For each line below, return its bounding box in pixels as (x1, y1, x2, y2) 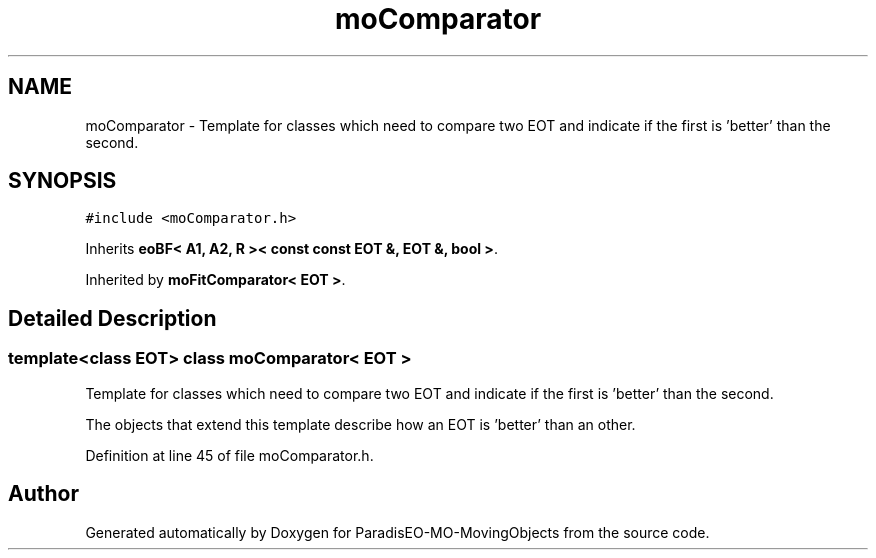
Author (8, 481, 79, 507)
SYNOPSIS (8, 168, 117, 194)
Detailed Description (8, 305, 217, 331)
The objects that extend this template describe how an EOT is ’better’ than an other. (85, 415, 636, 433)
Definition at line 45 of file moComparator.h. (85, 446, 374, 464)
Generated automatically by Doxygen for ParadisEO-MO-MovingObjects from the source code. (85, 523, 710, 541)
